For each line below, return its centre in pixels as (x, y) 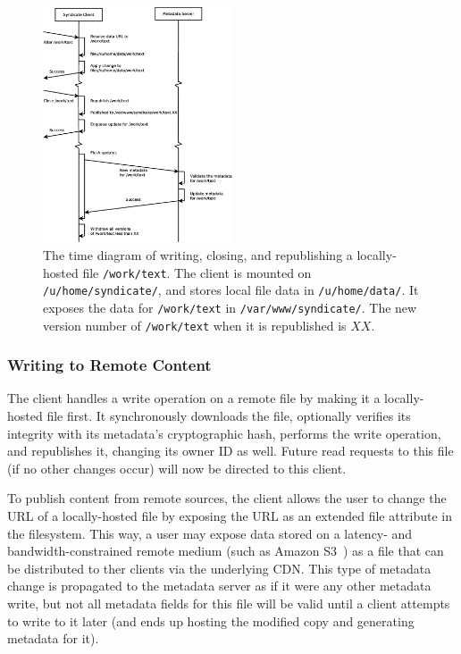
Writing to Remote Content (109, 365)
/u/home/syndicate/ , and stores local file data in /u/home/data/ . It (231, 290)
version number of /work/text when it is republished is (195, 325)
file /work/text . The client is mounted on (197, 272)
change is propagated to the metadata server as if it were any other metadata (219, 586)
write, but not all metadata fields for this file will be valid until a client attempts (229, 604)
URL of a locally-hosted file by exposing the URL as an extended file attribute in (230, 516)
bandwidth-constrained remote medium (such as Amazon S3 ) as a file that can (226, 551)
